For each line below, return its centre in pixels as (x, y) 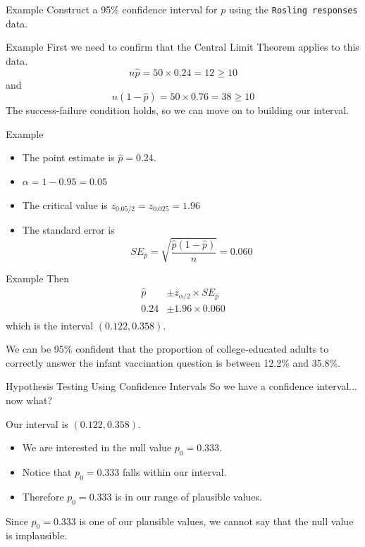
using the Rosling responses (293, 9)
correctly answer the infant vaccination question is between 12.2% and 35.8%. (173, 362)
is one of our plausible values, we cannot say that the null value (216, 521)
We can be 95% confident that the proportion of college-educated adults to (167, 349)
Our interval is (37, 423)
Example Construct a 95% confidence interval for (112, 9)
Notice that (47, 471)
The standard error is (68, 230)
